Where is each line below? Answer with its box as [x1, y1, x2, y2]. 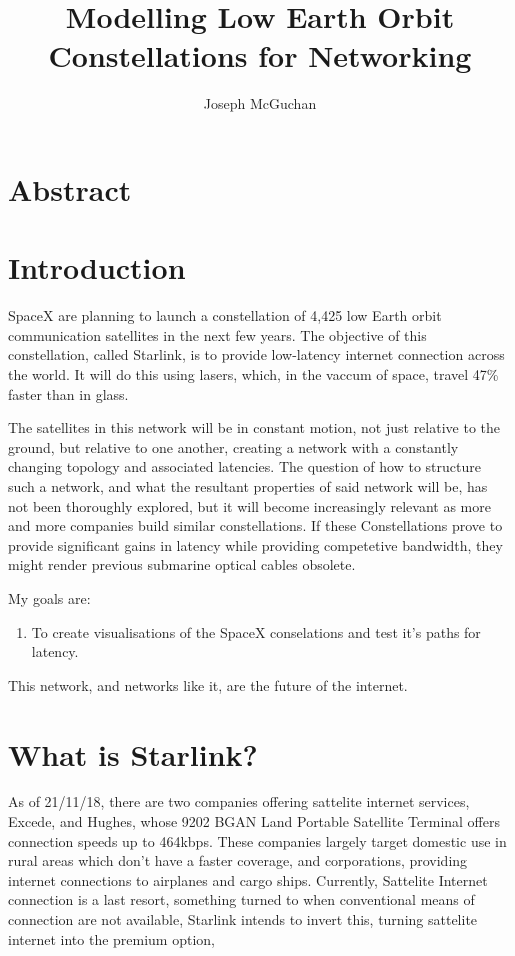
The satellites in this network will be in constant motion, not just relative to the [8, 417, 501, 438]
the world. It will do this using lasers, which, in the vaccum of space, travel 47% [8, 364, 499, 384]
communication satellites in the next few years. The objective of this [8, 324, 427, 345]
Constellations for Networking [48, 35, 472, 76]
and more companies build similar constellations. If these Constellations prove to [8, 515, 503, 536]
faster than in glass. [8, 383, 129, 404]
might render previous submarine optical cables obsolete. [8, 554, 356, 575]
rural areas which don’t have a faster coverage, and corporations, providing [8, 850, 468, 871]
